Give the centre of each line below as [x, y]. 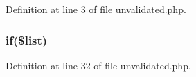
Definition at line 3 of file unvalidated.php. [96, 9]
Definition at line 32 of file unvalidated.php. [98, 65]
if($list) [27, 40]
